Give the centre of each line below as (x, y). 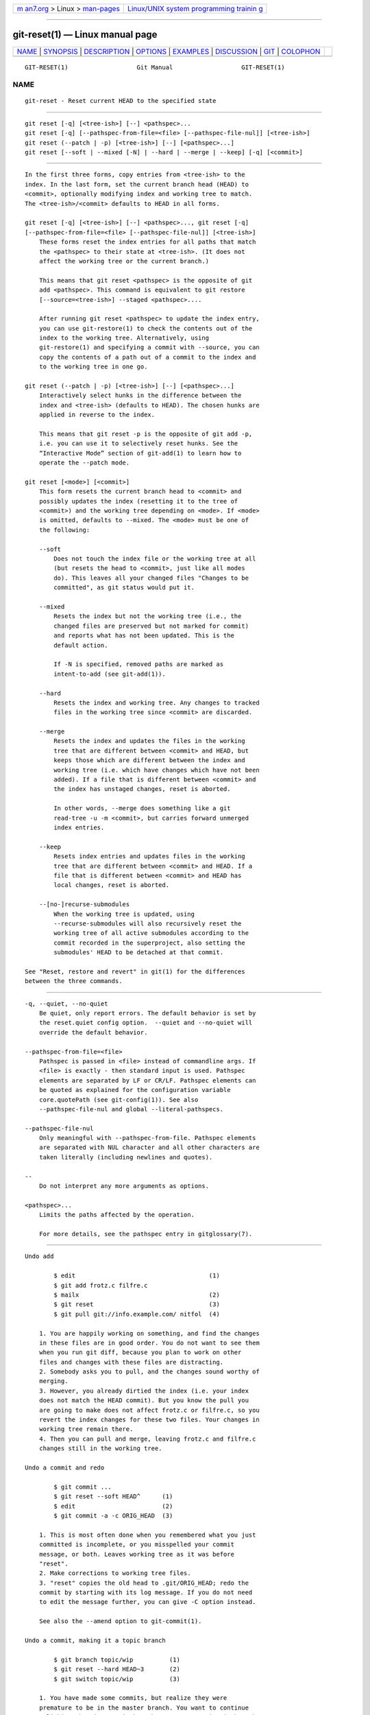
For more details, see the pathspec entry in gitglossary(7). (146, 1234)
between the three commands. (74, 981)
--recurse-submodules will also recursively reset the (148, 923)
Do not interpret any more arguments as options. (124, 1186)
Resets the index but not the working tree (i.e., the (148, 616)
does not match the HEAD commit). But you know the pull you (144, 1400)
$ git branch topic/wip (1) (117, 1659)
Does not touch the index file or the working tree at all (155, 559)
